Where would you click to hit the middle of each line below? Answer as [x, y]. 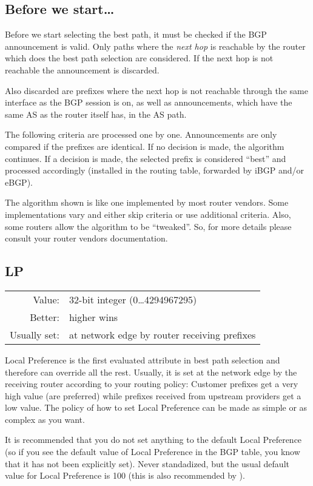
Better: [45, 317]
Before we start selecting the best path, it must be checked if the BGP [136, 34]
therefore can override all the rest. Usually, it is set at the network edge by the [151, 372]
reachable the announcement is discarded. [82, 69]
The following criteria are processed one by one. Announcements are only [141, 134]
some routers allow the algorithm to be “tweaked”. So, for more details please [148, 226]
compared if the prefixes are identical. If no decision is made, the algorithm [145, 146]
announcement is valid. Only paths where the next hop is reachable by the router [155, 46]
